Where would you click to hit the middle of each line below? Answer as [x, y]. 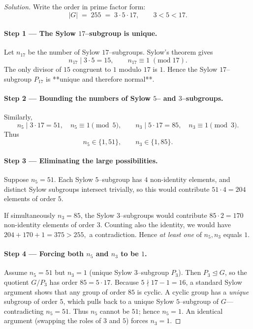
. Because [125, 282]
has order [63, 282]
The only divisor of [33, 69]
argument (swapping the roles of [53, 320]
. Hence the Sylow [190, 69]
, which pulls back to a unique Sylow [119, 301]
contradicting [24, 311]
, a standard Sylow [214, 282]
